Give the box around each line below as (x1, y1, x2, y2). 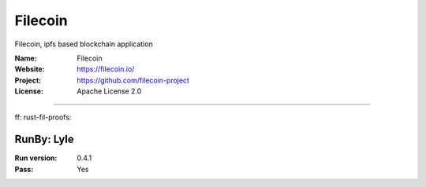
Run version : (14, 153, 58, 163)
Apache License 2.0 (77, 86, 142, 96)
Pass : (14, 164, 34, 174)
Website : (14, 64, 45, 74)
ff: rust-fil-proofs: (14, 112, 72, 122)
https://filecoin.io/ (77, 64, 135, 74)
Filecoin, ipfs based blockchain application (14, 39, 153, 49)
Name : (14, 53, 37, 63)
